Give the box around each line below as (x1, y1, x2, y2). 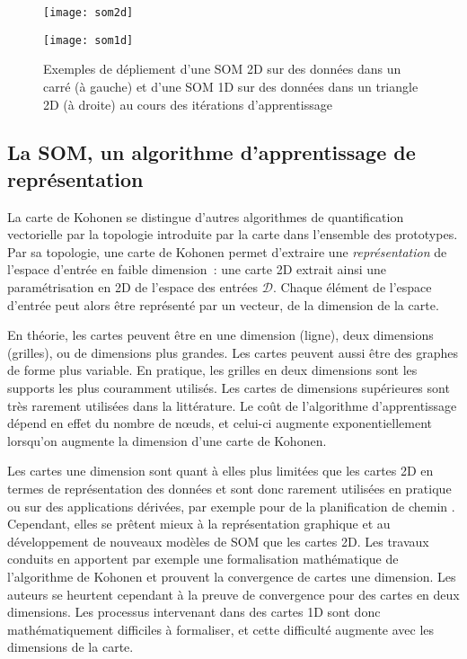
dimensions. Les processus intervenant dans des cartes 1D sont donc (7, 602, 381, 621)
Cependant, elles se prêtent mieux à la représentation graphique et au (7, 514, 391, 533)
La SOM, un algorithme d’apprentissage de (7, 138, 416, 166)
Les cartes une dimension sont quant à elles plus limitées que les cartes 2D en (7, 461, 434, 480)
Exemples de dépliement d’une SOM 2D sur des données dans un (43, 59, 401, 78)
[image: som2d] (43, 6, 134, 19)
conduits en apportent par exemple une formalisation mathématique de (7, 549, 399, 568)
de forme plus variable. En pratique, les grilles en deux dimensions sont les (7, 361, 418, 379)
